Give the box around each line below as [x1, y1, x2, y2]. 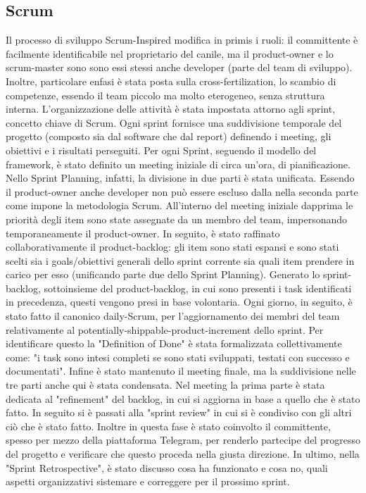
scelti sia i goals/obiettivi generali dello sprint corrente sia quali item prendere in [6, 253, 355, 268]
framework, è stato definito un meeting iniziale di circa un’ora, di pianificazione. [6, 156, 351, 171]
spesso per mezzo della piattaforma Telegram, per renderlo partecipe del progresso [6, 432, 360, 447]
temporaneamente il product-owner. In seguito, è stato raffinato [6, 225, 280, 240]
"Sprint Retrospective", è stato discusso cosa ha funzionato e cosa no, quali [6, 460, 328, 475]
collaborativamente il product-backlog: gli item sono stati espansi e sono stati [6, 239, 339, 254]
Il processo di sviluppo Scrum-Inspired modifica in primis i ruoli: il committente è [6, 32, 358, 47]
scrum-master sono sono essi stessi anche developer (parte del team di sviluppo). [6, 60, 353, 75]
